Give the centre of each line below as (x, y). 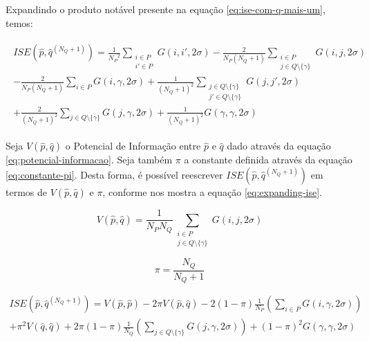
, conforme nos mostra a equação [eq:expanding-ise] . (212, 192)
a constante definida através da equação (268, 160)
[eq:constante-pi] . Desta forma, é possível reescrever (114, 175)
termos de (26, 192)
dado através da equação (279, 146)
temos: (19, 22)
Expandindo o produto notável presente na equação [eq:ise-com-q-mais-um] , (165, 9)
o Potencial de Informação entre (133, 146)
